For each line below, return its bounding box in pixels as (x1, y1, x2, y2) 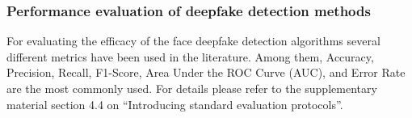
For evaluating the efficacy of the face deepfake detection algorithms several (6, 32, 380, 49)
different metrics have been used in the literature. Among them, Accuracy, (6, 48, 374, 65)
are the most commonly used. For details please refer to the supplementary (6, 80, 377, 96)
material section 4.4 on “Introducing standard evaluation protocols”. (6, 95, 343, 112)
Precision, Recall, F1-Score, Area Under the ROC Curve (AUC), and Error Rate (6, 64, 406, 81)
